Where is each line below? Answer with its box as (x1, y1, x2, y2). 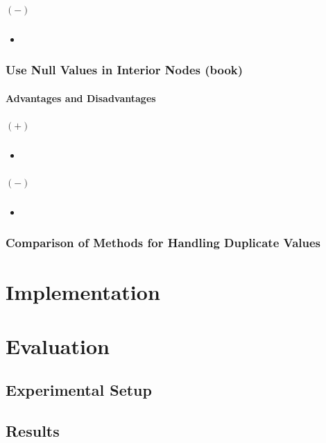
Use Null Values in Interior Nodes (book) (6, 61, 243, 78)
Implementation (6, 277, 160, 306)
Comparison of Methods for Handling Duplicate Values (6, 234, 321, 251)
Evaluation (6, 331, 110, 360)
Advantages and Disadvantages (6, 90, 156, 105)
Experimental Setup (6, 379, 152, 401)
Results (6, 420, 60, 442)
